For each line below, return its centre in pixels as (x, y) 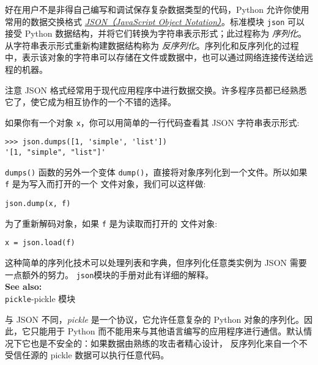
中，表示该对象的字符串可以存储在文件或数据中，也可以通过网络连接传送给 (155, 57)
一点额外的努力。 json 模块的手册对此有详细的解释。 (109, 274)
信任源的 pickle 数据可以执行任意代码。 (91, 355)
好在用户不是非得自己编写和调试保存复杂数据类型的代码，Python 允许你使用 (157, 9)
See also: (24, 286)
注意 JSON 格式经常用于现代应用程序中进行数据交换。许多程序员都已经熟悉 (156, 90)
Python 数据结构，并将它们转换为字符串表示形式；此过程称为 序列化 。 (165, 33)
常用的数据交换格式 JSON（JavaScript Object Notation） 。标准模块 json (145, 21)
